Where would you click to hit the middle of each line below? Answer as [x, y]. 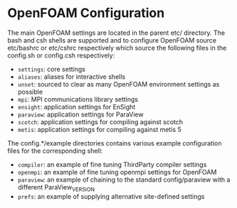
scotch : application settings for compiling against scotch [100, 121]
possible [30, 92]
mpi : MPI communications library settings [78, 99]
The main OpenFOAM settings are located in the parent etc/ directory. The [116, 33]
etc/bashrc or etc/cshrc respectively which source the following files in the [117, 48]
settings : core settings [51, 69]
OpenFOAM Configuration [86, 13]
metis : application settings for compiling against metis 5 [99, 129]
